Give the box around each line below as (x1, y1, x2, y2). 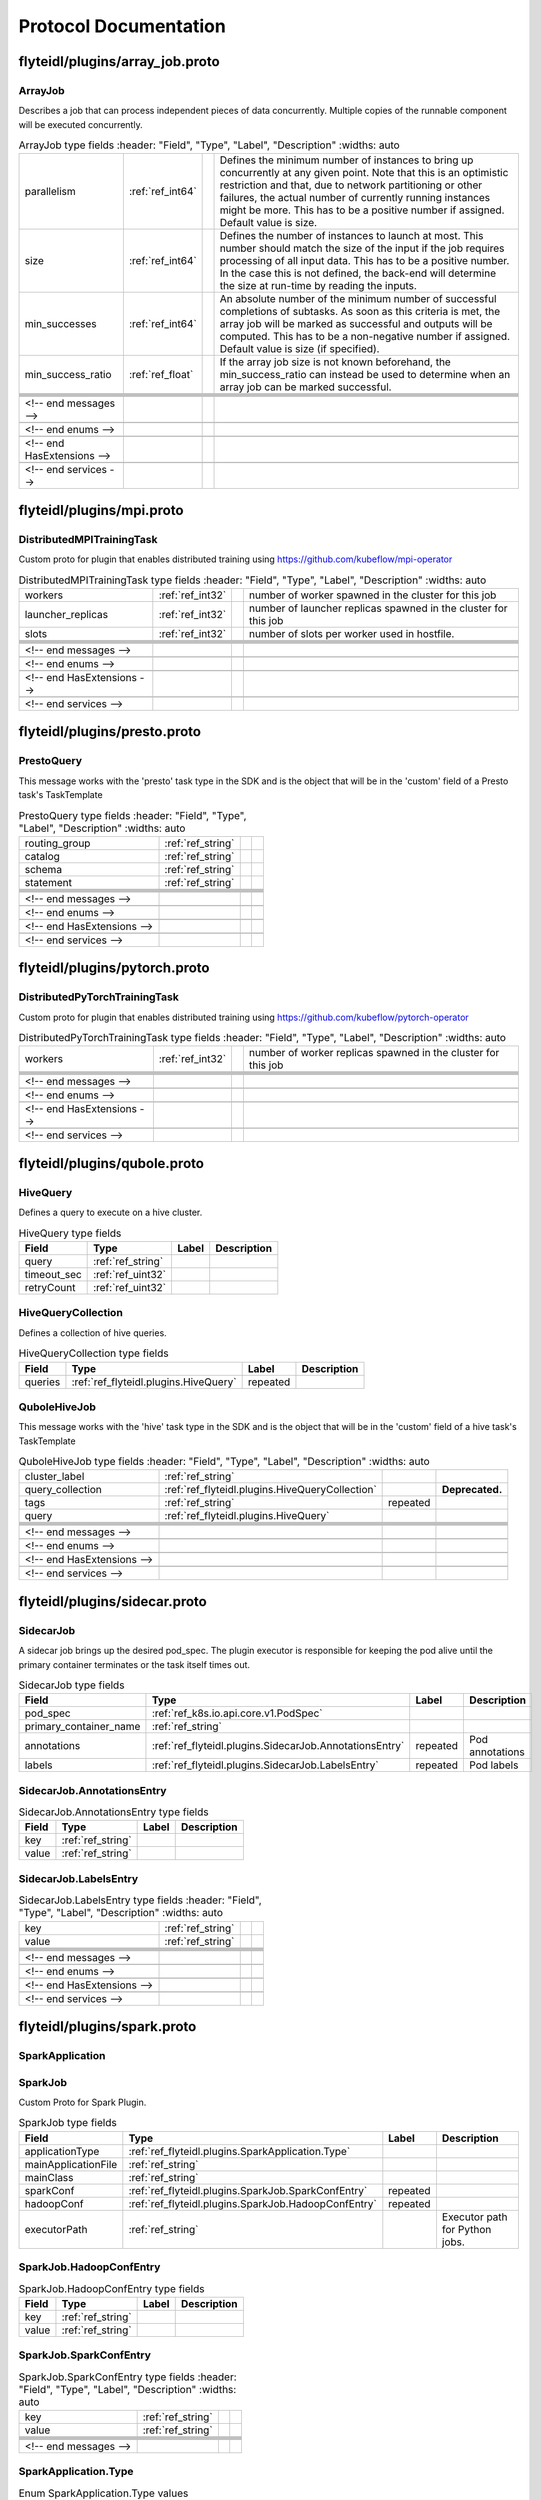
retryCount (24, 1280, 76, 1294)
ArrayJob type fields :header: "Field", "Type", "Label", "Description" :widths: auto (18, 138, 400, 152)
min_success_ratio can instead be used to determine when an (219, 368, 511, 382)
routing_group (24, 836, 91, 850)
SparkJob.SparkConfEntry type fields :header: (18, 2370, 237, 2384)
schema (24, 862, 63, 876)
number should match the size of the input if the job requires (219, 241, 505, 255)
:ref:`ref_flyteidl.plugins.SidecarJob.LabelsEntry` (151, 1758, 379, 1772)
